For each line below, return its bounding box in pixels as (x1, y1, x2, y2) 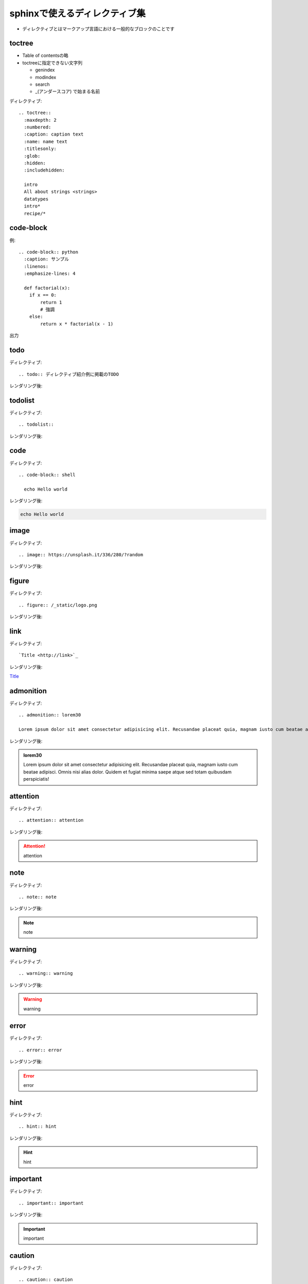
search (35, 81, 50, 87)
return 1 (40, 299, 62, 305)
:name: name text (24, 139, 68, 144)
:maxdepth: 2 (24, 117, 57, 123)
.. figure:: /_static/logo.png (18, 602, 98, 608)
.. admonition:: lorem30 (18, 712, 81, 718)
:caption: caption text (24, 131, 84, 137)
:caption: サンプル (24, 256, 69, 262)
